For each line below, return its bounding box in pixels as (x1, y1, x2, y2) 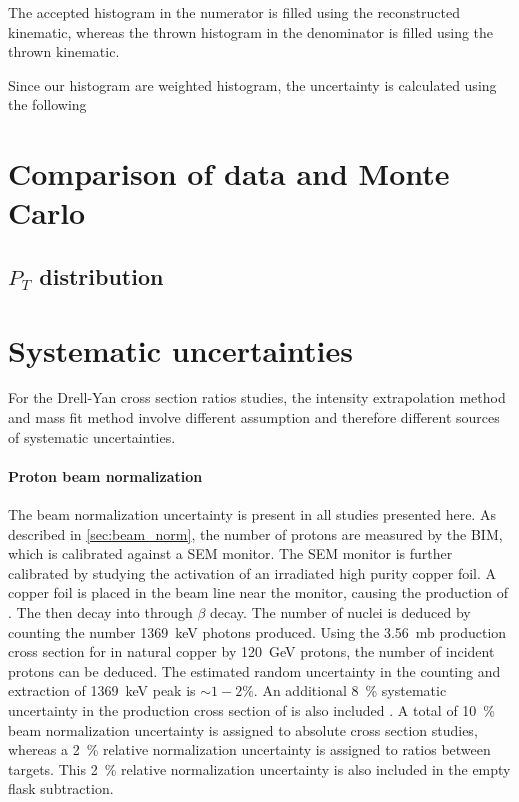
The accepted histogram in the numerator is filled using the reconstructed (8, 2, 460, 22)
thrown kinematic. (8, 41, 120, 62)
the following (8, 94, 87, 115)
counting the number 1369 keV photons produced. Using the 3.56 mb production (8, 621, 507, 642)
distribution (39, 260, 164, 291)
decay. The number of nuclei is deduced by (210, 601, 471, 622)
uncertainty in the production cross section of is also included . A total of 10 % (8, 699, 496, 720)
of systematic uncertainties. (8, 426, 176, 447)
